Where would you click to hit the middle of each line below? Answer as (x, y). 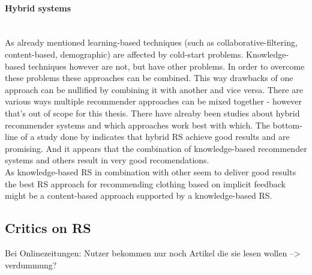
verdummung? (31, 264)
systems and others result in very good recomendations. (107, 160)
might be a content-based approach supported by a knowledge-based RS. (139, 195)
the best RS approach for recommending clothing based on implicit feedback (145, 183)
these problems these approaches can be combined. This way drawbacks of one (149, 78)
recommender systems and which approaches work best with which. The (137, 125)
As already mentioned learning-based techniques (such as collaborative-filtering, (151, 42)
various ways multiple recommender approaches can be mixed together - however (154, 101)
